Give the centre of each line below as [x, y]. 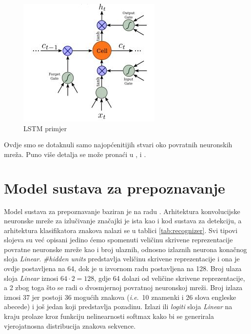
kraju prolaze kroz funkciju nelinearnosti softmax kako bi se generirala [109, 316]
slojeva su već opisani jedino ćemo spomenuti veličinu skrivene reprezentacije [118, 240]
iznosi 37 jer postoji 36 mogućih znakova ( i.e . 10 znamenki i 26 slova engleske [120, 297]
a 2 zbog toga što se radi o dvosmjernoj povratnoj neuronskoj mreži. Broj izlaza [123, 287]
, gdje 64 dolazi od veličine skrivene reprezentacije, [170, 278]
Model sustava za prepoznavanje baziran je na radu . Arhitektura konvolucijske [122, 211]
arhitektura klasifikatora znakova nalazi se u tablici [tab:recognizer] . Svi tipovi [121, 230]
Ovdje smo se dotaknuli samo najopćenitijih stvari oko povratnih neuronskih [118, 145]
